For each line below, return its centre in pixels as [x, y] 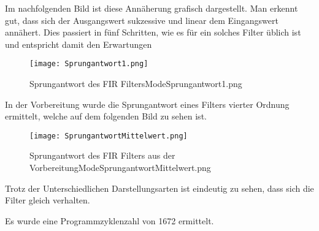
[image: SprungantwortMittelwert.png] [109, 136]
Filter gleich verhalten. [48, 200]
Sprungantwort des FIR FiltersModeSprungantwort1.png [136, 84]
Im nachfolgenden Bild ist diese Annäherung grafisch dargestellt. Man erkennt [152, 8]
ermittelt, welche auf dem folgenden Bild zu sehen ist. [106, 116]
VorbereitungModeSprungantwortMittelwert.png [120, 168]
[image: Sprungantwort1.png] [89, 64]
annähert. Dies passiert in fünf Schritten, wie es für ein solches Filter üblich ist [153, 32]
